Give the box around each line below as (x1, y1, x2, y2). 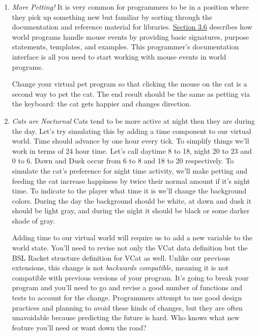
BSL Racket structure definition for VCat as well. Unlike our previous (12, 252, 230, 263)
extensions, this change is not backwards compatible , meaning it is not (12, 262, 229, 273)
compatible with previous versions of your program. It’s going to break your (12, 272, 249, 283)
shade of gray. (12, 215, 55, 226)
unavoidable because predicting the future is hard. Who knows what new (12, 312, 240, 323)
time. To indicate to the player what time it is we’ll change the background (12, 185, 247, 196)
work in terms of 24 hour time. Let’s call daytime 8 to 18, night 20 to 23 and (12, 145, 252, 156)
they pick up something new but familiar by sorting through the (12, 11, 212, 22)
